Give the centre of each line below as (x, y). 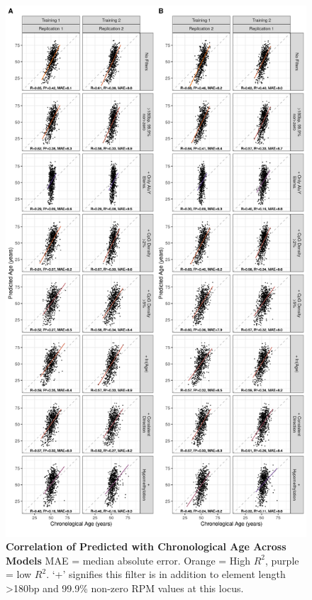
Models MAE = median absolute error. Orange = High (128, 560)
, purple (282, 560)
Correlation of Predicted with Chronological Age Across (146, 546)
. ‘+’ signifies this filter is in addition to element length (166, 574)
